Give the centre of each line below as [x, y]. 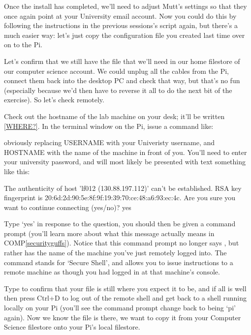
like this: [17, 171]
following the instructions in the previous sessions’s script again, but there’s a [121, 25]
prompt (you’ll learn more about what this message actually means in [109, 233]
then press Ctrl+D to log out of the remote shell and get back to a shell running [125, 298]
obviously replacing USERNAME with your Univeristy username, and [110, 142]
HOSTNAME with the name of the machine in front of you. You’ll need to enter [125, 152]
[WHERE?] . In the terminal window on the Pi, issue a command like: [109, 126]
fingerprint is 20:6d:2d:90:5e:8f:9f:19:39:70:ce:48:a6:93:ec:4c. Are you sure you [120, 198]
